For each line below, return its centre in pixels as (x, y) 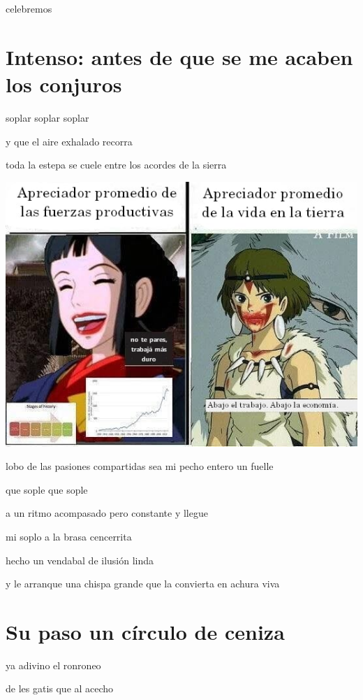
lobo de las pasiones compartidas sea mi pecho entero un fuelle (140, 466)
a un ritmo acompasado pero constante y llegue (107, 513)
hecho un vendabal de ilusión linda (80, 560)
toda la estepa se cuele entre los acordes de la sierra (116, 165)
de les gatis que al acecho (60, 688)
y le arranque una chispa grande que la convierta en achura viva (143, 584)
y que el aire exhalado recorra (69, 141)
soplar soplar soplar (47, 117)
